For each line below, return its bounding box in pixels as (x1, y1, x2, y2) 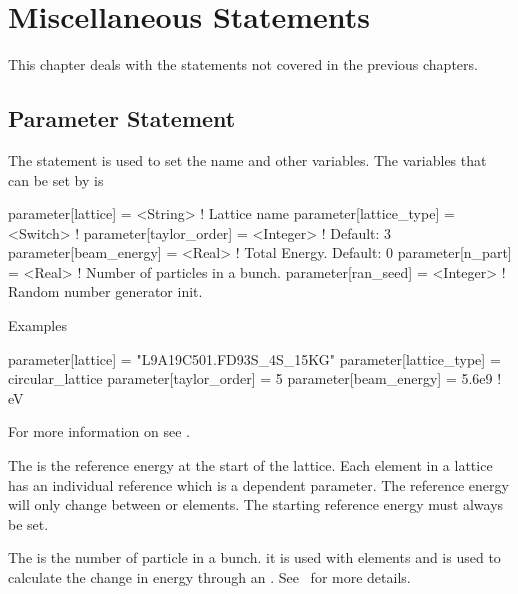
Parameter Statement (8, 103, 236, 134)
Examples (8, 315, 67, 336)
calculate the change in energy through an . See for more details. (8, 567, 411, 588)
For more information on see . (8, 421, 190, 442)
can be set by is (8, 169, 104, 190)
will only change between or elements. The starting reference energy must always (8, 494, 504, 515)
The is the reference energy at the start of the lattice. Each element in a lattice (8, 455, 493, 476)
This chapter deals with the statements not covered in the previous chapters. (8, 54, 478, 75)
